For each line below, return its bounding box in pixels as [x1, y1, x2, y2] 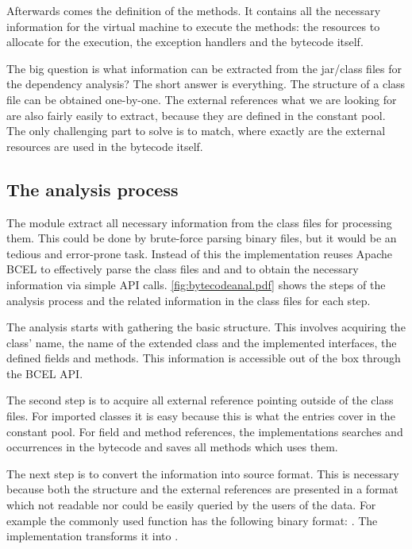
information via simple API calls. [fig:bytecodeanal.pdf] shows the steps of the [6, 276, 386, 292]
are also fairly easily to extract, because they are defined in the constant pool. [6, 106, 386, 123]
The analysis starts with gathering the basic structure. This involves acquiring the [6, 319, 406, 335]
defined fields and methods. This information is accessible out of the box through [6, 350, 401, 366]
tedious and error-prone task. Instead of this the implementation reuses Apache [6, 245, 392, 261]
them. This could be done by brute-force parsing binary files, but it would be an [6, 230, 397, 246]
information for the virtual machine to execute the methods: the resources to [6, 17, 380, 34]
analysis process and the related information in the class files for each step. [6, 292, 371, 308]
